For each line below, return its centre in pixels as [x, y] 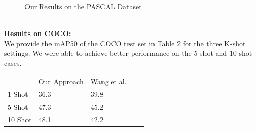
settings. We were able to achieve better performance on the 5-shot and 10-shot [128, 53]
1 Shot [18, 94]
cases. [13, 63]
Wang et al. [109, 81]
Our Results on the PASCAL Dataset [83, 6]
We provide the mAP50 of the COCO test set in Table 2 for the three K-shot [125, 43]
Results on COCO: [38, 33]
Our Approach [61, 81]
